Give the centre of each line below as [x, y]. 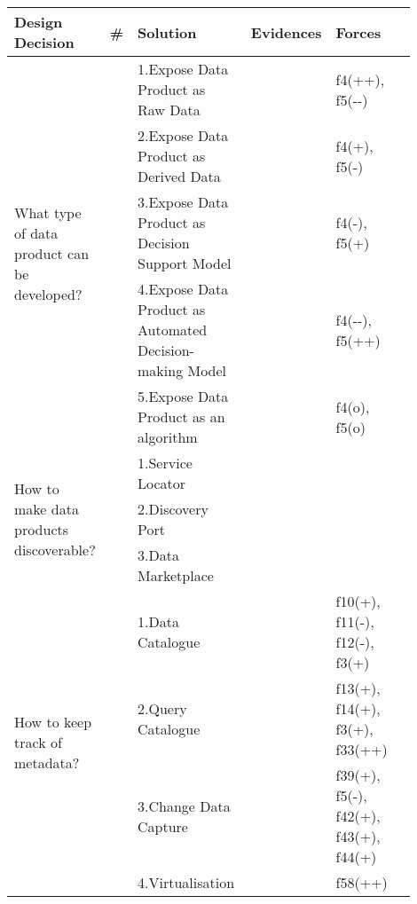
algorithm [168, 437]
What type [48, 212]
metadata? [47, 762]
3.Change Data [184, 806]
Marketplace [176, 575]
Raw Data [169, 110]
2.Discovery [173, 509]
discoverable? [55, 550]
